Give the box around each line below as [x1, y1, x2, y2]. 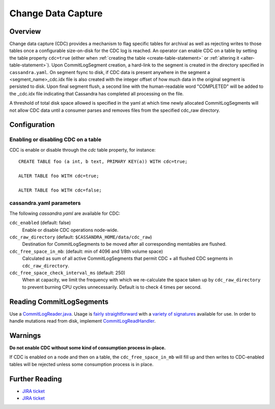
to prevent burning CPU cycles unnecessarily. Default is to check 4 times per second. [22, 284, 202, 290]
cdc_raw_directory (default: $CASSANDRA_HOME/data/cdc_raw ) [9, 234, 152, 240]
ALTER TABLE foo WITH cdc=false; [18, 187, 102, 193]
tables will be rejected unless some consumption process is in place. [9, 361, 154, 367]
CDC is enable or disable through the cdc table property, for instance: [9, 147, 156, 153]
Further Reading [9, 374, 62, 383]
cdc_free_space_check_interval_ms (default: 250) [9, 270, 126, 276]
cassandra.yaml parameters [9, 200, 81, 207]
